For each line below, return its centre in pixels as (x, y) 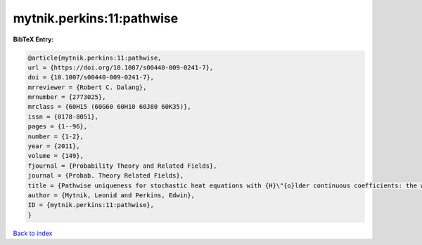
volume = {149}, (56, 156)
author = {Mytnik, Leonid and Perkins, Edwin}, (111, 196)
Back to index (33, 233)
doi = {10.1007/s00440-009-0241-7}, (91, 78)
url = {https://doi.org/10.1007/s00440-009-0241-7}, (121, 67)
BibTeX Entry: (33, 39)
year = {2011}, (54, 146)
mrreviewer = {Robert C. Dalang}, (87, 87)
